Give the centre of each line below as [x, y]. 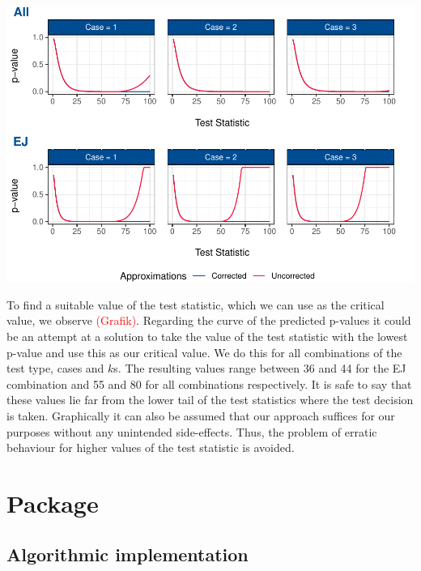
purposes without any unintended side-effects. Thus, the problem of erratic [192, 431]
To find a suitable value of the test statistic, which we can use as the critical [196, 304]
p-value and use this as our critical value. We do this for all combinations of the [204, 352]
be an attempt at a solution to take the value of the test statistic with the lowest [207, 336]
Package [53, 503]
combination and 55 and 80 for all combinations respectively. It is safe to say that [209, 384]
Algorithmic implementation [128, 554]
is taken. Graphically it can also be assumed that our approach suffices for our [201, 415]
